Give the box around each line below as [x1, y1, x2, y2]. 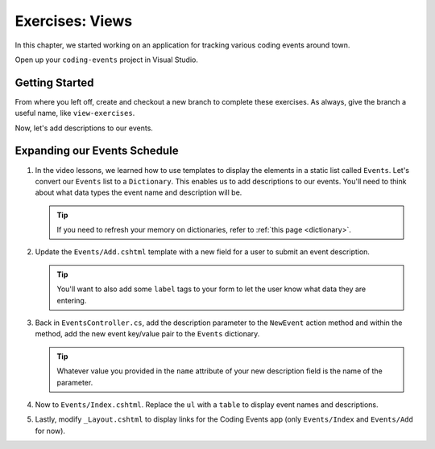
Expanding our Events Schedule [14, 144, 179, 158]
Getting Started [14, 76, 94, 89]
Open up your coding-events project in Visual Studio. [14, 55, 199, 64]
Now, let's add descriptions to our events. [14, 123, 153, 133]
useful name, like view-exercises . [14, 109, 135, 118]
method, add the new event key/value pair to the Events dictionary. [35, 329, 260, 339]
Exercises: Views [14, 12, 133, 30]
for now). [35, 426, 66, 435]
